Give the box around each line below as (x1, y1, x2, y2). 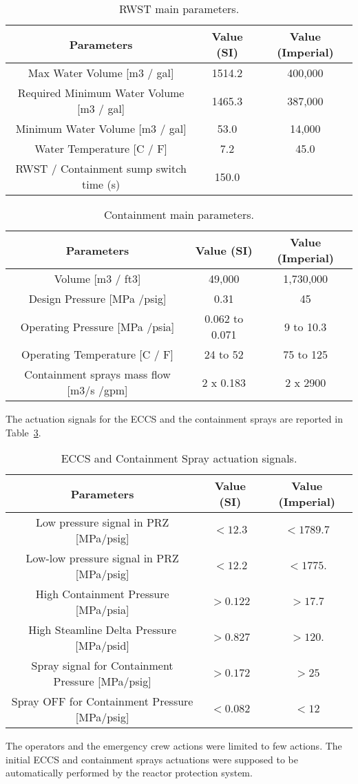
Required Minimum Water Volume (17, 85, 185, 100)
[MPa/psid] (75, 637, 129, 654)
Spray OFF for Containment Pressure (11, 693, 193, 710)
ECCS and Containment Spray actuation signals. (61, 450, 297, 467)
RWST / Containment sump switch (15, 160, 187, 176)
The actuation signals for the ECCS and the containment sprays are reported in (6, 412, 343, 425)
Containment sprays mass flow (24, 366, 171, 382)
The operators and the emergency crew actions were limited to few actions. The (6, 739, 342, 753)
